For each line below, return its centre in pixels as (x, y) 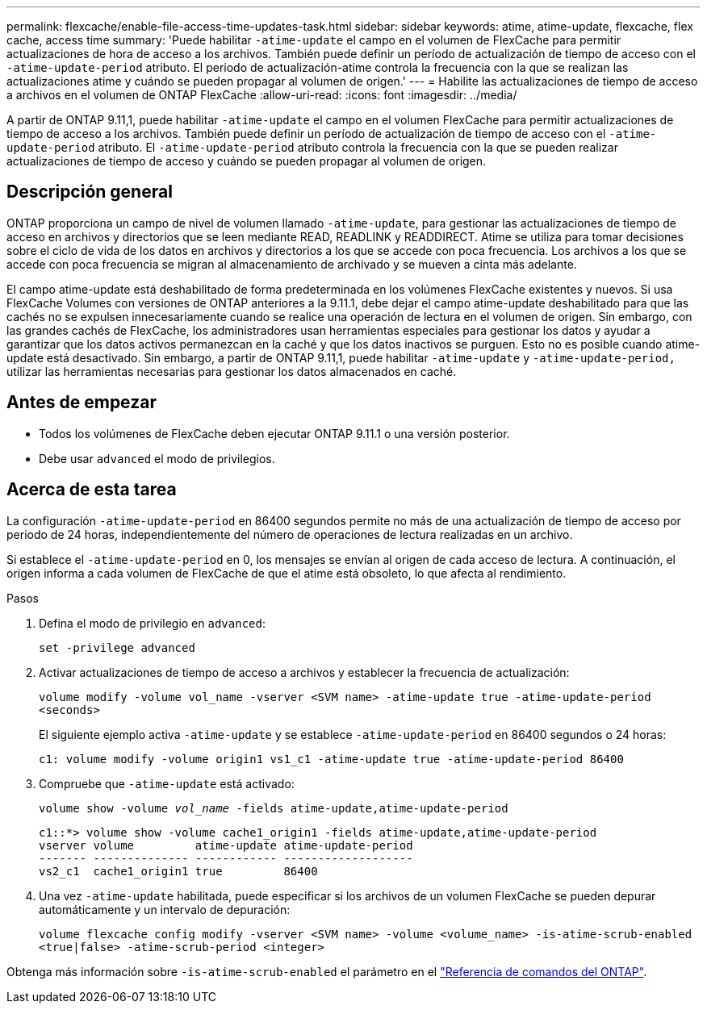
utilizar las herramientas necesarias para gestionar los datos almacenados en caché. (232, 371)
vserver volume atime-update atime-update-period (226, 845)
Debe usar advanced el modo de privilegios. (157, 458)
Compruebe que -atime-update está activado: (167, 783)
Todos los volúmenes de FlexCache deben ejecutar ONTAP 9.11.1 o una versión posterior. (274, 433)
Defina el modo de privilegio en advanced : (152, 623)
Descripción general (90, 192)
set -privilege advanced (117, 647)
